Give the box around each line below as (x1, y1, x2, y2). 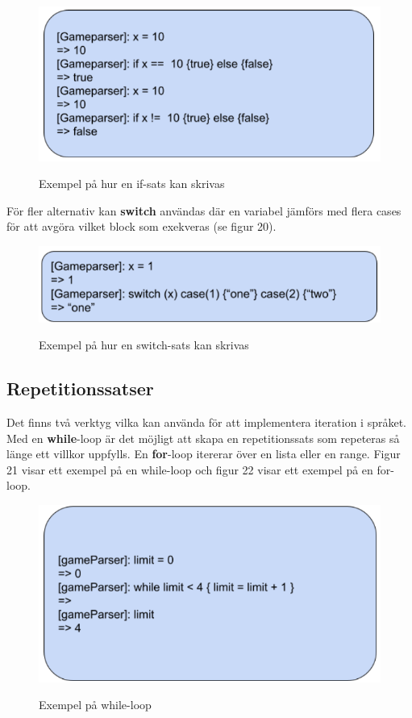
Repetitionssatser (6, 376, 154, 401)
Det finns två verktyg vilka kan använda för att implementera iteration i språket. (6, 414, 407, 431)
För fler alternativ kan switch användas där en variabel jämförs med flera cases (6, 202, 402, 219)
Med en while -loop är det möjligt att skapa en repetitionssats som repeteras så (6, 429, 400, 446)
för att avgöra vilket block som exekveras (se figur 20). (6, 218, 277, 235)
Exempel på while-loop (39, 696, 152, 713)
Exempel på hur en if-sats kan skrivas (39, 175, 225, 192)
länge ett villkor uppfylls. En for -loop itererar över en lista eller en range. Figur (6, 445, 401, 462)
